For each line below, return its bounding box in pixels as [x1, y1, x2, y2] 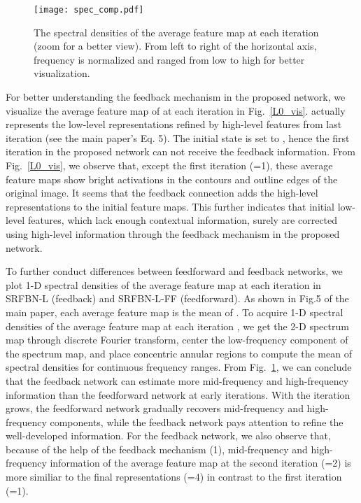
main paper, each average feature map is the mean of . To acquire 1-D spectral [6, 304, 344, 319]
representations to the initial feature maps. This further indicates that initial [6, 199, 335, 213]
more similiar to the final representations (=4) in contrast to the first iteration [6, 469, 342, 484]
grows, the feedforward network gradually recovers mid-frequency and [6, 401, 304, 416]
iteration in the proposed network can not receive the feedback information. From [6, 144, 355, 159]
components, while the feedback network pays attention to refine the [50, 414, 344, 429]
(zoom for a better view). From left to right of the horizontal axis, [34, 38, 317, 53]
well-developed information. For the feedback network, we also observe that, [6, 428, 331, 443]
